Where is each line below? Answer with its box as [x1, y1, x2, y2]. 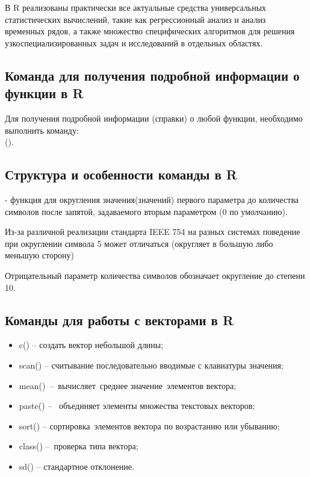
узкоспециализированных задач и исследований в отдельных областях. [5, 36, 263, 49]
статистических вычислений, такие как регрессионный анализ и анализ [5, 13, 266, 25]
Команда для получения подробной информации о [5, 66, 300, 84]
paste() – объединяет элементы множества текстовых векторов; [19, 399, 255, 412]
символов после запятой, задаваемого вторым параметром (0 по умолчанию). [5, 205, 288, 217]
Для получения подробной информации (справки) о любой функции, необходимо [5, 111, 303, 124]
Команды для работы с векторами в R [5, 310, 234, 329]
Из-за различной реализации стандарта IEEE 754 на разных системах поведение [5, 225, 300, 238]
